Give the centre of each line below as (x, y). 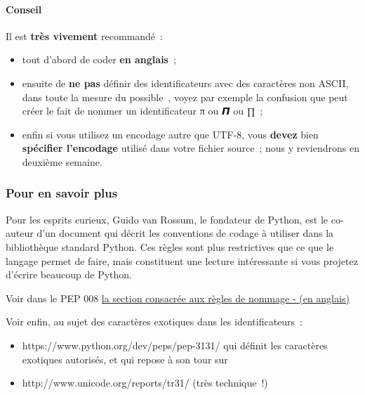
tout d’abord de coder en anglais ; (99, 59)
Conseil (24, 9)
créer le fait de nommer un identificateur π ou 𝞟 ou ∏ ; (142, 111)
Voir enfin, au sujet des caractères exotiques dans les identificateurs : (154, 322)
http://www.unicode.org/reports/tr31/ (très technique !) (145, 383)
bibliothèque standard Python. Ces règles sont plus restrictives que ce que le (170, 246)
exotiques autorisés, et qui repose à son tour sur (125, 359)
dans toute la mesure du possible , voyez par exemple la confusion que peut (185, 97)
